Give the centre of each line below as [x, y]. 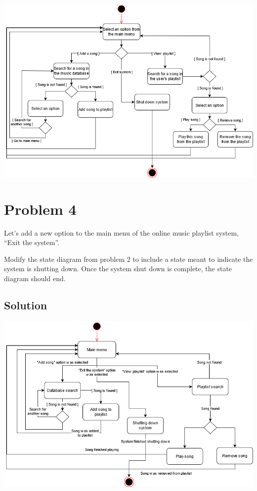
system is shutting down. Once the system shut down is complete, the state [118, 269]
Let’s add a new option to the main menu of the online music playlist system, [121, 232]
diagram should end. [35, 278]
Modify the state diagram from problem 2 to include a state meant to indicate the [128, 259]
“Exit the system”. [32, 242]
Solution [26, 305]
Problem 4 [40, 209]
